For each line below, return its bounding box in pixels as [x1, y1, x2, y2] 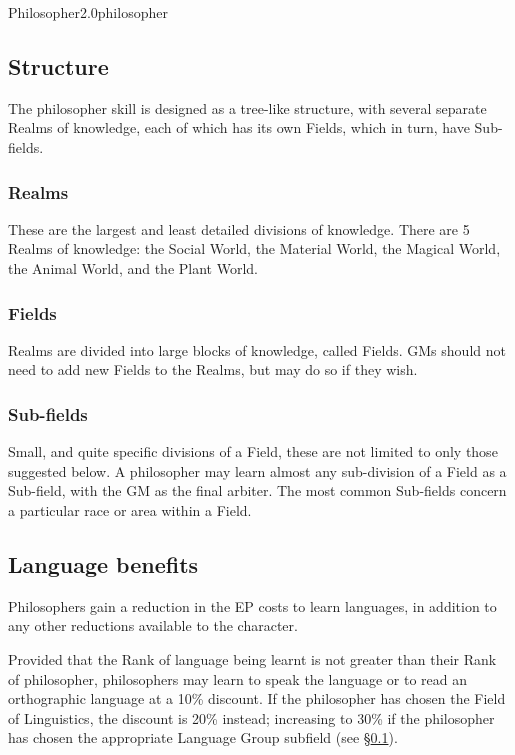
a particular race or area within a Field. [8, 499, 252, 520]
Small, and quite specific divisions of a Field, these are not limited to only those [8, 441, 498, 462]
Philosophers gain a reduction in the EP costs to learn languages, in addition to [8, 595, 497, 616]
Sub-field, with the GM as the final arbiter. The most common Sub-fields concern [8, 480, 507, 501]
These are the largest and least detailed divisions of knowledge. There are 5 [8, 218, 470, 239]
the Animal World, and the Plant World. [8, 257, 258, 278]
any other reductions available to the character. [8, 615, 298, 636]
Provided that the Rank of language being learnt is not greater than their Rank [8, 648, 497, 669]
